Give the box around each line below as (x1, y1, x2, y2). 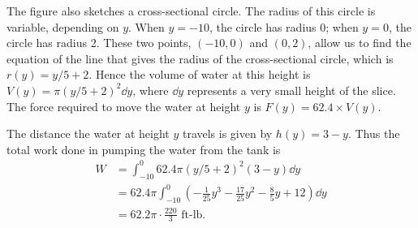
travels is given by (182, 125, 273, 142)
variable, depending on (6, 18, 119, 35)
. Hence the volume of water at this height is (88, 66, 311, 83)
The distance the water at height (6, 125, 170, 142)
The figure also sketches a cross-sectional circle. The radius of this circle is (6, 2, 376, 19)
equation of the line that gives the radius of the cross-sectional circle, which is (6, 49, 394, 67)
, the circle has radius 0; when (209, 18, 359, 35)
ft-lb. (181, 209, 206, 221)
